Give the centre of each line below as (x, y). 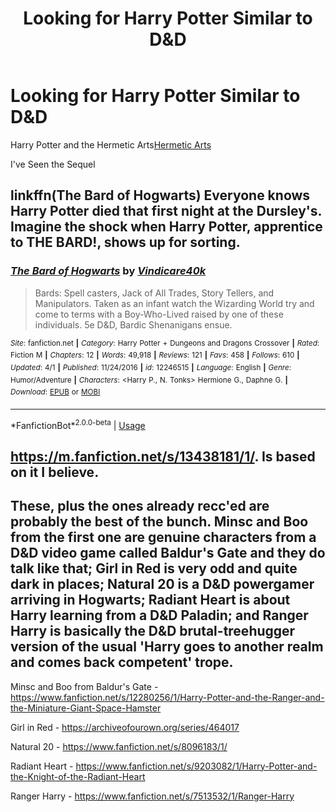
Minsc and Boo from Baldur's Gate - (84, 686)
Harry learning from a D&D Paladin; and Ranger (159, 615)
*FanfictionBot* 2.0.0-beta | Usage (78, 424)
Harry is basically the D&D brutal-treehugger (153, 631)
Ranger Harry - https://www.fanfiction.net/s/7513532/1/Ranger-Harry (152, 796)
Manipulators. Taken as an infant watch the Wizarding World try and (174, 303)
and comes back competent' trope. (122, 662)
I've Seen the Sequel (53, 164)
